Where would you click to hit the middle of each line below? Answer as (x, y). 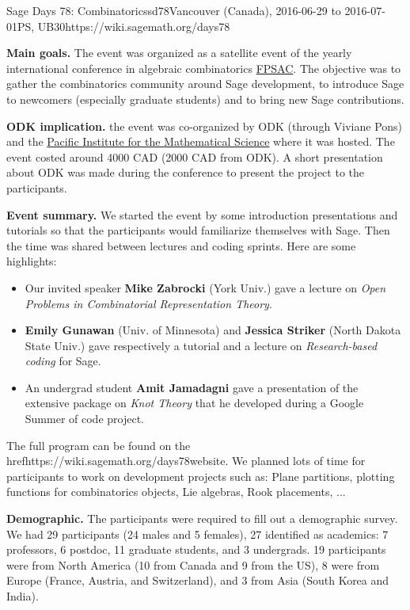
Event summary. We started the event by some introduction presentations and (202, 214)
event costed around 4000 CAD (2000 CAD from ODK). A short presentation (195, 156)
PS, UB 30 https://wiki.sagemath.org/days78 (124, 26)
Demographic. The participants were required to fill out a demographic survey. (202, 518)
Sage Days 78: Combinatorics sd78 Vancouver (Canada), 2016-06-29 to (174, 10)
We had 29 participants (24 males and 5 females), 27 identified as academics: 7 (197, 534)
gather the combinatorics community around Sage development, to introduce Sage (205, 84)
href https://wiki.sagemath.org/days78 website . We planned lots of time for (186, 461)
